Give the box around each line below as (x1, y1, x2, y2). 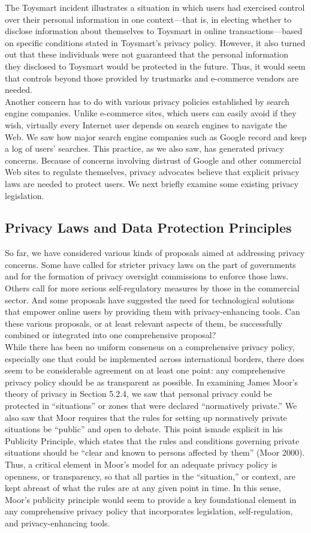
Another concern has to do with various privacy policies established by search (5, 95, 290, 107)
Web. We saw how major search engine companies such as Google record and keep (5, 130, 307, 143)
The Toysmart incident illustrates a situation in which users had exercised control (5, 1, 305, 13)
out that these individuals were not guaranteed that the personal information (5, 48, 288, 61)
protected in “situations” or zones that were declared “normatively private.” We (5, 399, 297, 412)
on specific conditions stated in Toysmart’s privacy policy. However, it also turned (5, 36, 306, 49)
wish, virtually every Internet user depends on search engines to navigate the (5, 118, 287, 131)
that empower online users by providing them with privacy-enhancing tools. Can (5, 305, 300, 318)
